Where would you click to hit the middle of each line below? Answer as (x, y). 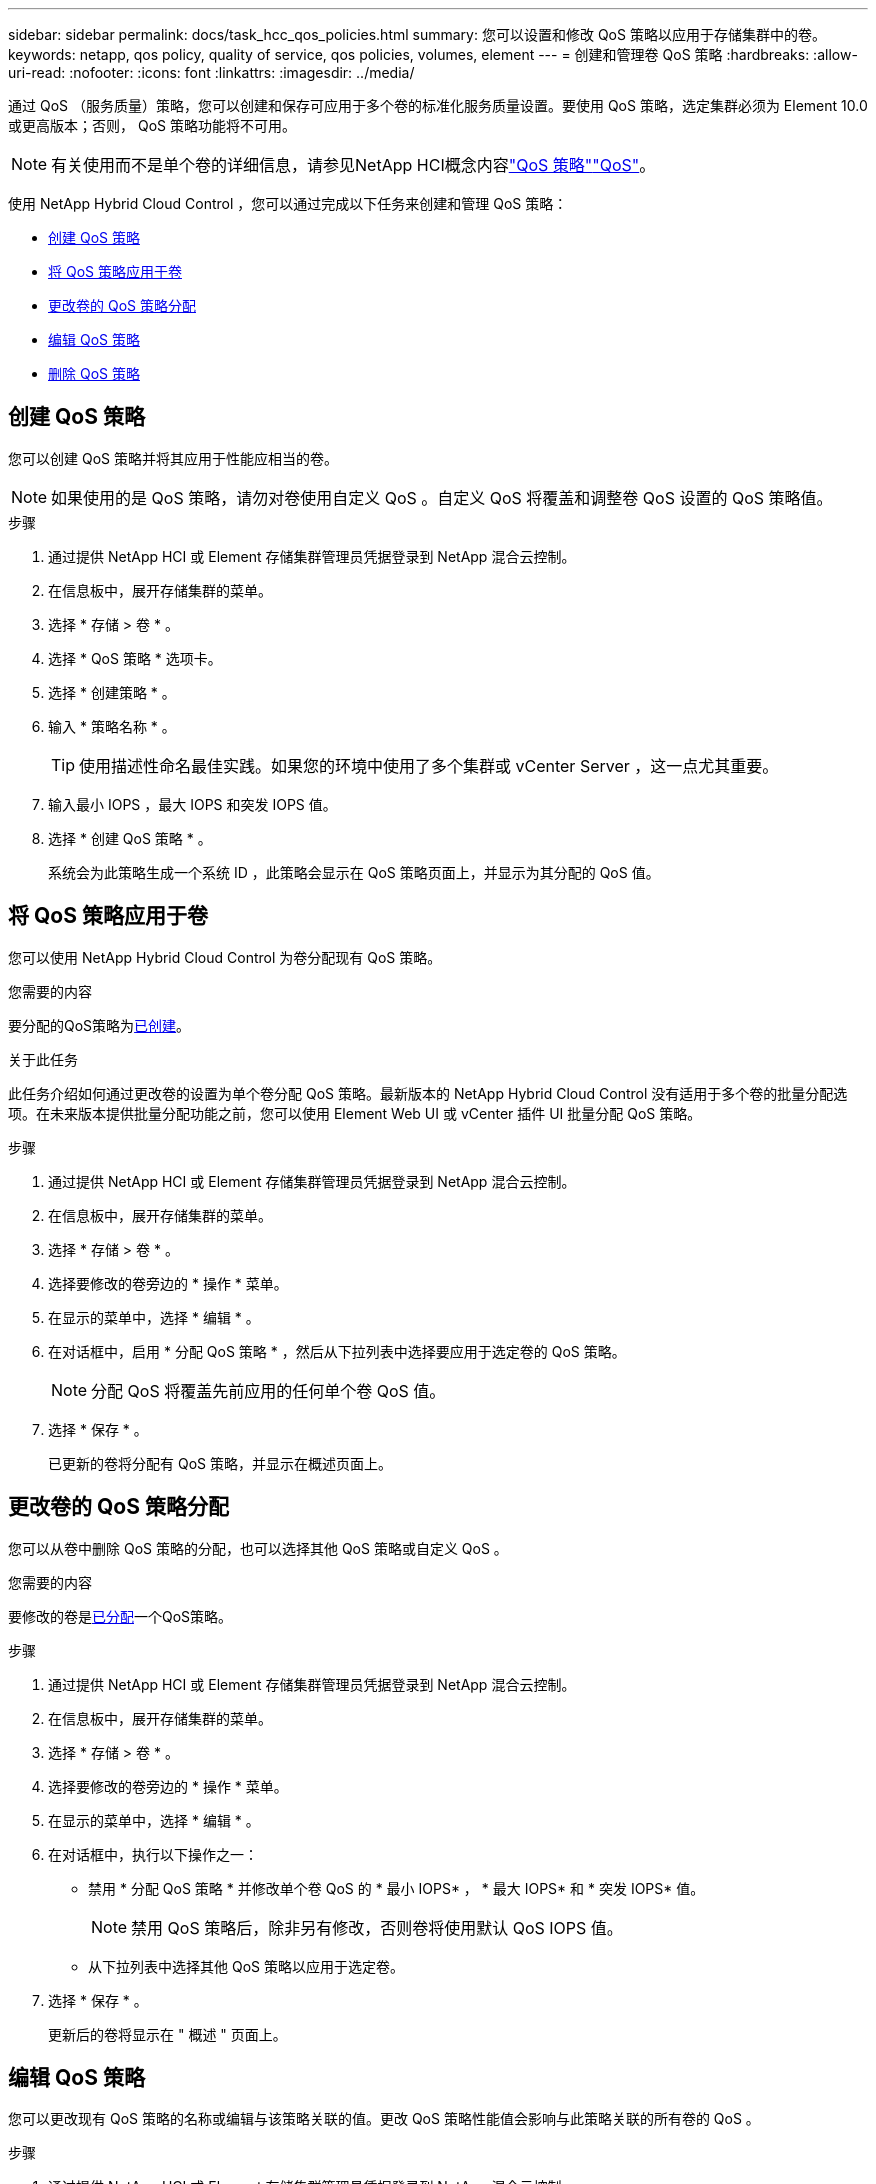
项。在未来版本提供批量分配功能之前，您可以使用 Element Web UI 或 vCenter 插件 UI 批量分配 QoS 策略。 (355, 1113)
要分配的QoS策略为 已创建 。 (99, 1025)
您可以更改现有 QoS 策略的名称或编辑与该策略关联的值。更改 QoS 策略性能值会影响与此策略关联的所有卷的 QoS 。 (384, 2119)
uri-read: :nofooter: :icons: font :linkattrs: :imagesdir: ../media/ (211, 72)
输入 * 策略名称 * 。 (112, 726)
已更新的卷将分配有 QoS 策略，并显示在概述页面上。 (220, 1463)
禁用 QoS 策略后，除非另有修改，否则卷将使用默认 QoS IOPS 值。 (377, 1927)
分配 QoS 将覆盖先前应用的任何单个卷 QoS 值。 (268, 1390)
